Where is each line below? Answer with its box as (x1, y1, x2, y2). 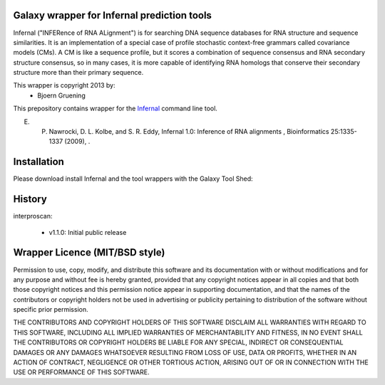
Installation (13, 156, 64, 168)
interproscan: (13, 212, 53, 221)
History (13, 193, 48, 206)
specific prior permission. (13, 305, 88, 314)
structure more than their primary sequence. (13, 68, 144, 77)
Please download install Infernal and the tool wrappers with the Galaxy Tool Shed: (13, 174, 253, 183)
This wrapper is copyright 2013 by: (13, 81, 115, 90)
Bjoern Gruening (37, 91, 86, 100)
